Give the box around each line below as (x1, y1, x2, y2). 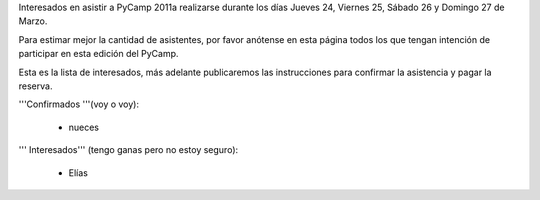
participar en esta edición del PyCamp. (18, 48, 179, 60)
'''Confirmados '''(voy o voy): (18, 98, 140, 110)
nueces (68, 121, 100, 133)
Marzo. (18, 15, 48, 27)
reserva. (18, 80, 53, 92)
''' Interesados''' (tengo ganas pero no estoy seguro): (18, 144, 239, 156)
